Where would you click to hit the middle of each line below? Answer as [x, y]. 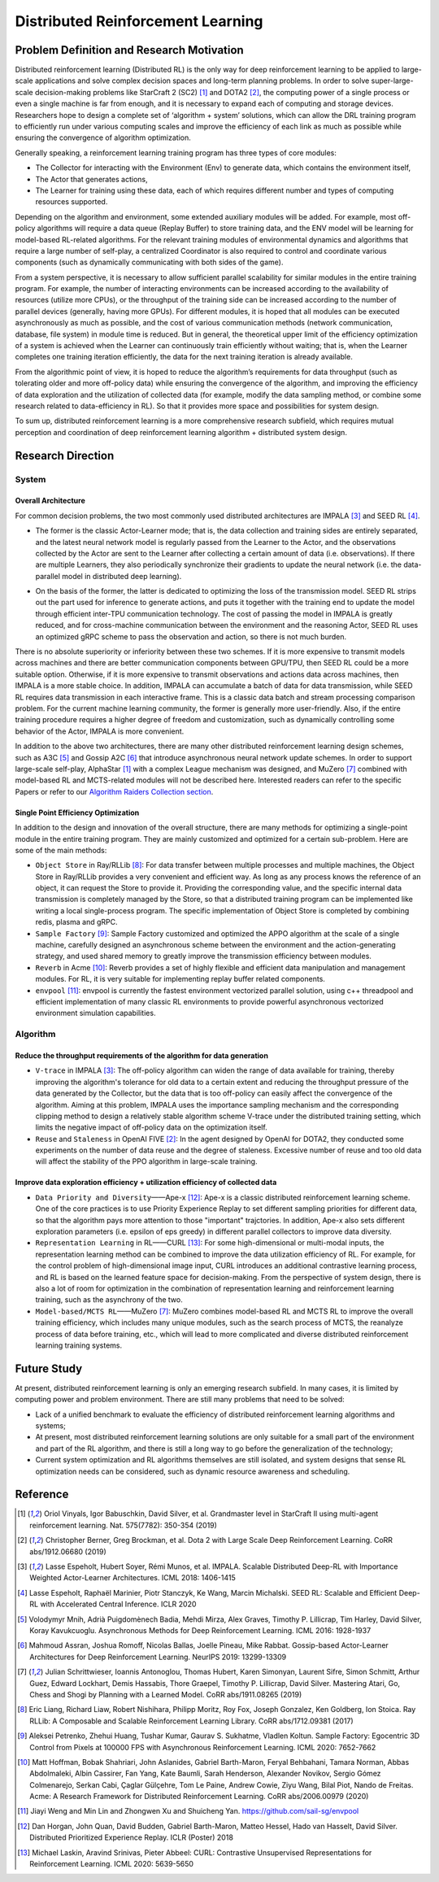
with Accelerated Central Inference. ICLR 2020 [118, 1604]
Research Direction [65, 455]
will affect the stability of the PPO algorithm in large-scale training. [146, 1161]
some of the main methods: [61, 850]
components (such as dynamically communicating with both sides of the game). [149, 262]
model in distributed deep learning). [122, 576]
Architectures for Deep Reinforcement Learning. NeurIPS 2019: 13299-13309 [158, 1657]
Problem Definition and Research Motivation [129, 50]
